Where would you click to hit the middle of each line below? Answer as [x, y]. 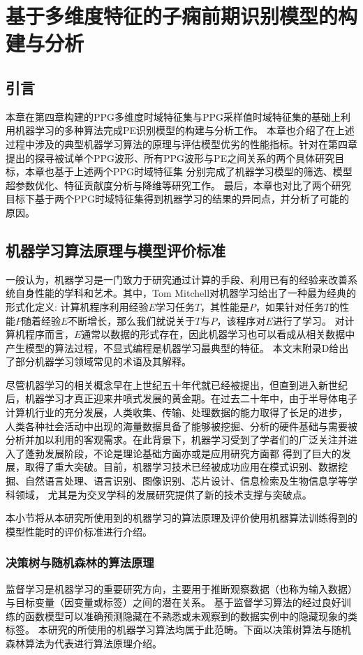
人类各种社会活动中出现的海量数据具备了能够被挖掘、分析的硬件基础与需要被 [181, 426]
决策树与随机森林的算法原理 [80, 562]
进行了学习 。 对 [309, 320]
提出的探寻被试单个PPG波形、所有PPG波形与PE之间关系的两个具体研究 [170, 157]
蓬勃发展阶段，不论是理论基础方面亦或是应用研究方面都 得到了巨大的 [183, 453]
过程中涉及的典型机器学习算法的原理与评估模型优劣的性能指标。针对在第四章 [181, 143]
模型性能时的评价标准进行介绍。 [79, 531]
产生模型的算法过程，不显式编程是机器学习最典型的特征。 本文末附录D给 [172, 347]
